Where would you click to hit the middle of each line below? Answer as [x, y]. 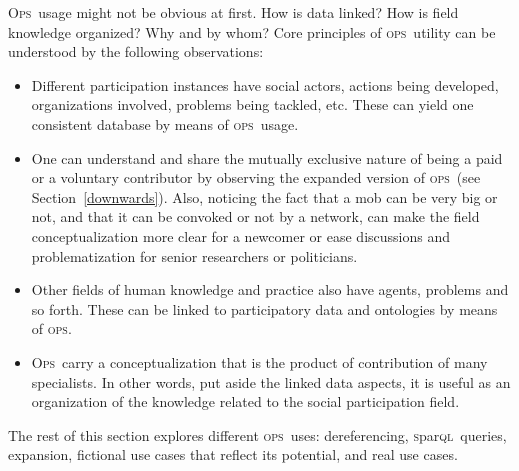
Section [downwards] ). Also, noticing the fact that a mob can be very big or [264, 196]
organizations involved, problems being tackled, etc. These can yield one [252, 104]
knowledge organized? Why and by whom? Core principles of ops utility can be [252, 31]
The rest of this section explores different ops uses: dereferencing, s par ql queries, [257, 434]
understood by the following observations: [136, 51]
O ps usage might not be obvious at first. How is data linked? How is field [233, 12]
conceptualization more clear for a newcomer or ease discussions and [240, 235]
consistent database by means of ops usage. [165, 123]
